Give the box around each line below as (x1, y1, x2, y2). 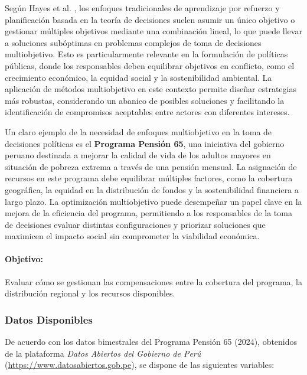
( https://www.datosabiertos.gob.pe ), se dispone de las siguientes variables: (5, 358, 275, 371)
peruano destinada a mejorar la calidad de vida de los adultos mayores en (5, 149, 271, 161)
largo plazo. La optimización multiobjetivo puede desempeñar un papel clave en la (5, 195, 302, 207)
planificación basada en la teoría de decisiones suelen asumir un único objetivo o (5, 13, 295, 25)
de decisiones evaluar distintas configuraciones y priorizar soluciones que (5, 218, 266, 230)
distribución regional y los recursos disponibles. (5, 287, 175, 299)
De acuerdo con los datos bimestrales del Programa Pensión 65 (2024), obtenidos (5, 335, 298, 348)
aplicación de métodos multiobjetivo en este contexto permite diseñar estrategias (5, 83, 296, 95)
